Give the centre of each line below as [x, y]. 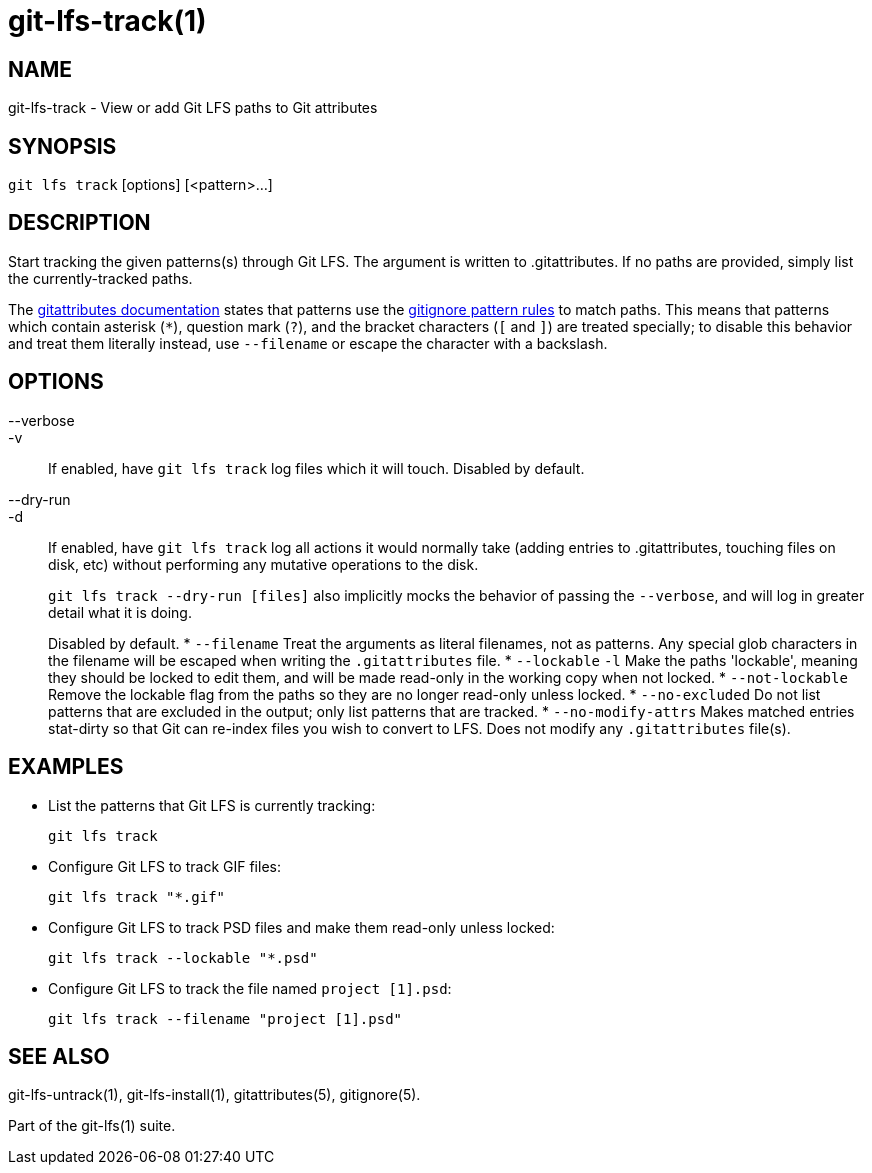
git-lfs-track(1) [107, 21]
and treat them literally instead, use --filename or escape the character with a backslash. [308, 343]
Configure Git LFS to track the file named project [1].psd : [250, 988]
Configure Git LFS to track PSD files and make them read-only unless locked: [301, 927]
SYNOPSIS [62, 146]
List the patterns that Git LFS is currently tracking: [212, 805]
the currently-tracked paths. [100, 278]
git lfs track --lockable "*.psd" [183, 957]
